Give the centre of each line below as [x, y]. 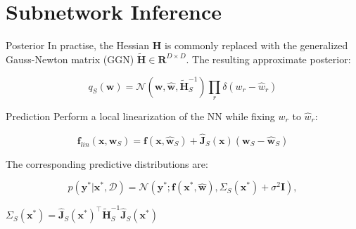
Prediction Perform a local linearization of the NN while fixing [140, 116]
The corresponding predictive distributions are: [107, 163]
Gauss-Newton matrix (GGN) [70, 59]
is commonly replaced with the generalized [256, 45]
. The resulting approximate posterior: [268, 59]
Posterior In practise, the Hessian [78, 45]
